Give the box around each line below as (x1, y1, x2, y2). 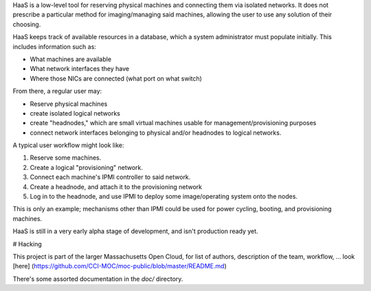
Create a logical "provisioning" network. (30, 163, 144, 171)
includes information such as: (12, 42, 96, 51)
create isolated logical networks (30, 109, 120, 117)
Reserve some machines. (30, 153, 102, 162)
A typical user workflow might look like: (12, 141, 124, 149)
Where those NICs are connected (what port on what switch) (30, 74, 203, 83)
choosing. (12, 20, 41, 28)
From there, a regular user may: (12, 87, 102, 96)
